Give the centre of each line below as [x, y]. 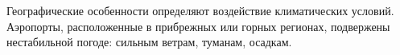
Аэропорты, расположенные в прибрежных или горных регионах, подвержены [198, 26]
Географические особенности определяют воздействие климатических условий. [200, 10]
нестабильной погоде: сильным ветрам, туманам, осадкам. [149, 42]
